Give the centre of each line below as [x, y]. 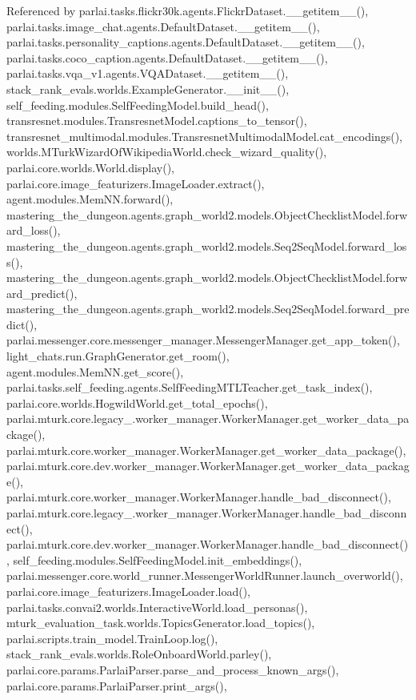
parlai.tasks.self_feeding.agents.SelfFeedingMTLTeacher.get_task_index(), [190, 387]
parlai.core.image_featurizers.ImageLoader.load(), [128, 591]
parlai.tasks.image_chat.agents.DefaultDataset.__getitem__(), [163, 26]
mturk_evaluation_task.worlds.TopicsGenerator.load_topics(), [161, 623]
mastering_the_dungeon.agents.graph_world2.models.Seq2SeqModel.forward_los [207, 245]
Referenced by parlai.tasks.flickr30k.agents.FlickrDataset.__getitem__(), [188, 10]
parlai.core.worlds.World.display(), [90, 167]
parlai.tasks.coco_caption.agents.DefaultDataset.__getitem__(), [167, 57]
